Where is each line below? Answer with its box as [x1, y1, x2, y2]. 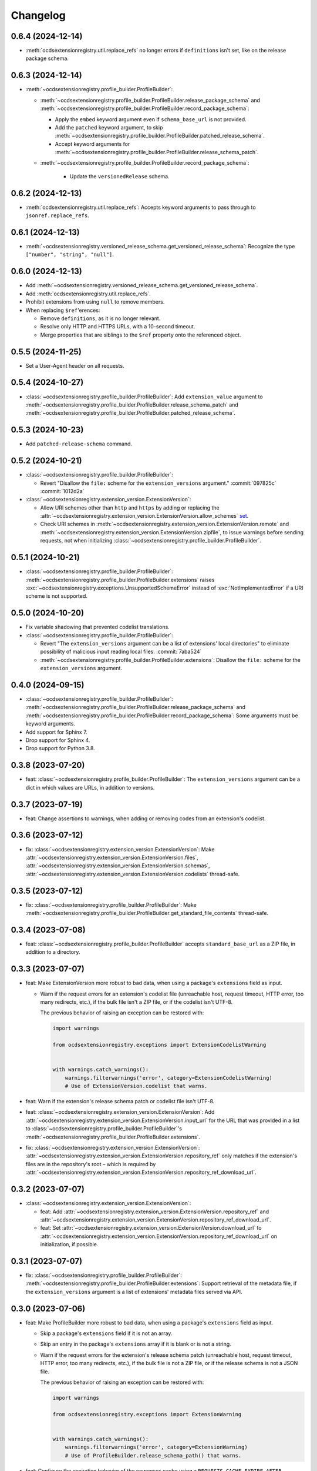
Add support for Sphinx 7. [25, 728, 87, 735]
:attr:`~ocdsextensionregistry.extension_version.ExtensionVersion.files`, [25, 854, 199, 861]
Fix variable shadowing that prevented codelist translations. [25, 624, 170, 631]
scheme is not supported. [25, 593, 87, 600]
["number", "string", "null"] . [25, 251, 114, 258]
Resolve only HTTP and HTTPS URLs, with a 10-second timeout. [40, 323, 195, 330]
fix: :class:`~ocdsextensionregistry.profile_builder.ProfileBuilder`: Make [25, 901, 197, 908]
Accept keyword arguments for [55, 140, 130, 147]
